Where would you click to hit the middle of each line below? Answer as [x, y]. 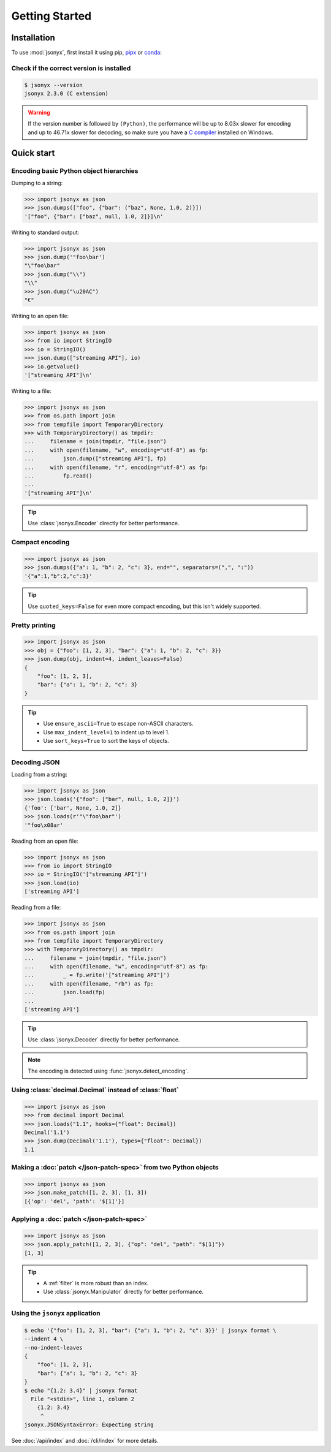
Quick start [33, 153]
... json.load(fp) [65, 992]
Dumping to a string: [37, 183]
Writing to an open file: [40, 316]
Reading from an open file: [45, 841]
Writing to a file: [31, 391]
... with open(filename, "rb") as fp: [89, 983]
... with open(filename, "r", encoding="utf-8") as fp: [116, 467]
